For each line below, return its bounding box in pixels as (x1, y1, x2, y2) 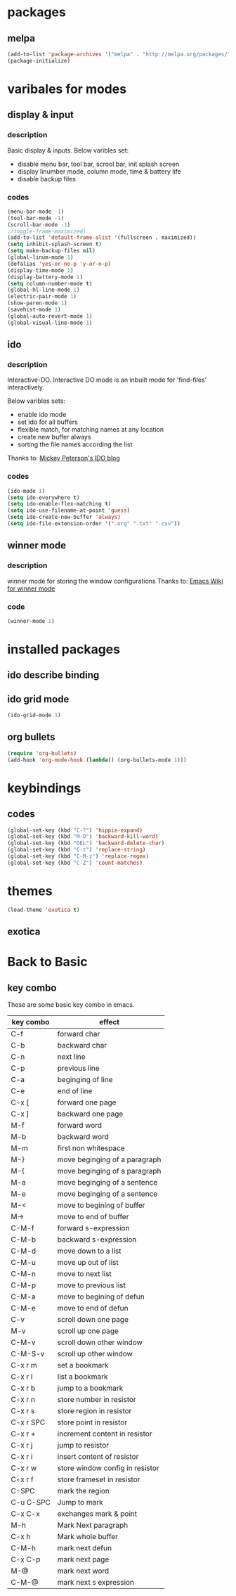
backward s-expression (57, 1235, 137, 1244)
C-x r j (11, 1441, 33, 1450)
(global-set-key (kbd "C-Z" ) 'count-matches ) (7, 859, 143, 866)
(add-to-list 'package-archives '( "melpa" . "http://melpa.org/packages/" (7, 51, 231, 58)
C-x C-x (11, 1509, 40, 1519)
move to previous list (57, 1280, 126, 1290)
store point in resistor (57, 1417, 128, 1427)
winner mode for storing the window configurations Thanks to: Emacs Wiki (7, 577, 223, 585)
